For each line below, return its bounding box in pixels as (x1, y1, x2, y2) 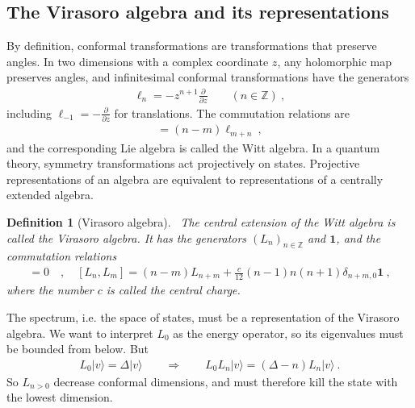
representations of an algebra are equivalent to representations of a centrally (6, 170, 384, 187)
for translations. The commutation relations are (114, 104, 350, 121)
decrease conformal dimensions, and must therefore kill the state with (53, 373, 398, 389)
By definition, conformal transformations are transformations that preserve (6, 37, 377, 54)
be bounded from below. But (6, 340, 149, 357)
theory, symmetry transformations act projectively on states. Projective (6, 155, 360, 172)
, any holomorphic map (277, 52, 392, 69)
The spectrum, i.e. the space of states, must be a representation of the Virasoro (6, 309, 400, 326)
